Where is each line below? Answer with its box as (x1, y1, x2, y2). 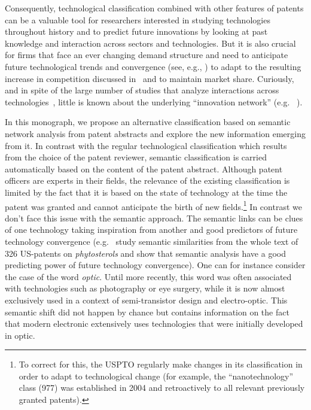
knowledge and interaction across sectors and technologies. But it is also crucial (5, 37, 296, 49)
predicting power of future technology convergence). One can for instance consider (5, 259, 306, 271)
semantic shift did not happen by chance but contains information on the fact (5, 305, 289, 318)
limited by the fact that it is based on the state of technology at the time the (5, 186, 288, 198)
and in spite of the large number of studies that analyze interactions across (5, 84, 279, 96)
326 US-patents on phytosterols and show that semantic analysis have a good (5, 247, 286, 259)
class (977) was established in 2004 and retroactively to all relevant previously (19, 381, 305, 394)
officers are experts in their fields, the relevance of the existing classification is (5, 174, 290, 187)
